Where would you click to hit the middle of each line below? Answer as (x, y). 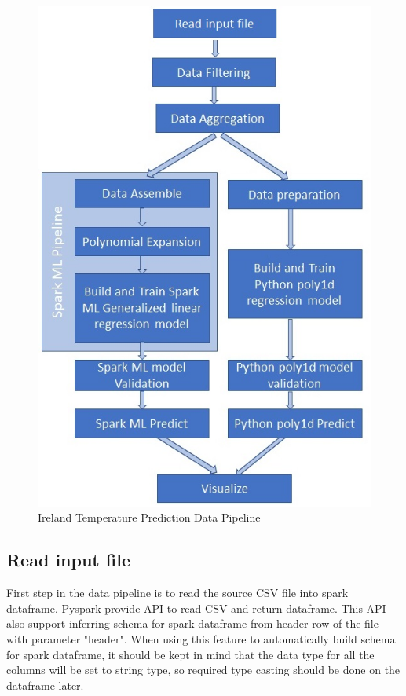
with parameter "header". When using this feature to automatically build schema (201, 638)
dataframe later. (45, 685)
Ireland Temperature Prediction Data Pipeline (149, 517)
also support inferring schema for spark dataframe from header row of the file (192, 623)
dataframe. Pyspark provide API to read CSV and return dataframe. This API (196, 608)
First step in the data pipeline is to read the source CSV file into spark (177, 593)
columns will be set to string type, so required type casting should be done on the (203, 670)
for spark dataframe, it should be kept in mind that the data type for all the (190, 654)
